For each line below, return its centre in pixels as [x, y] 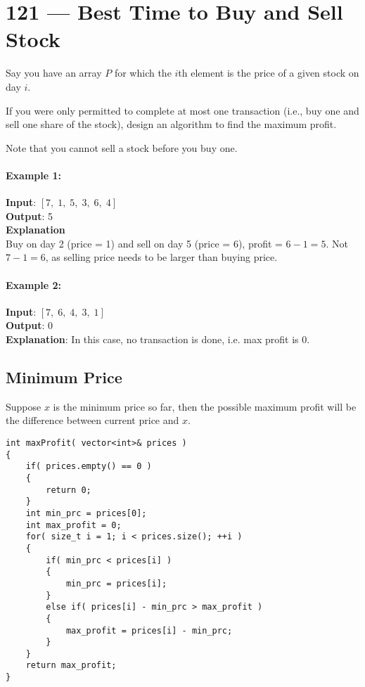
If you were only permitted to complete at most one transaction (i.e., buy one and [182, 110]
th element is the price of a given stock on [269, 73]
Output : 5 [30, 216]
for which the [143, 73]
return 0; [69, 490]
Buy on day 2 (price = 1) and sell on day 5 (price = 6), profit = [144, 243]
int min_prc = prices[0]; [86, 513]
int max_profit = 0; [73, 525]
